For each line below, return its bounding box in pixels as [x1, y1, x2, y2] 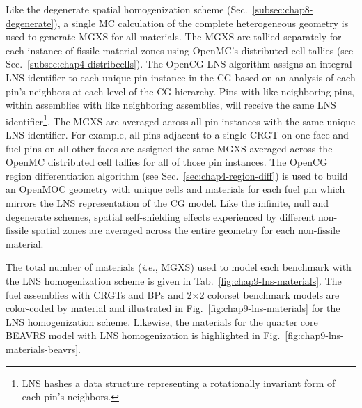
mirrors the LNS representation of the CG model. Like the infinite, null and [6, 195, 329, 210]
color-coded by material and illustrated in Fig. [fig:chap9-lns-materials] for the [6, 301, 340, 315]
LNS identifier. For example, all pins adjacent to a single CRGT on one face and [6, 127, 349, 141]
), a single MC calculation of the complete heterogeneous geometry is [54, 15, 349, 30]
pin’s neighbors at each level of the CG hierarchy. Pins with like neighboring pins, [6, 84, 354, 98]
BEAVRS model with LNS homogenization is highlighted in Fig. [6, 328, 281, 343]
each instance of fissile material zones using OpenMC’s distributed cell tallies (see [6, 42, 354, 57]
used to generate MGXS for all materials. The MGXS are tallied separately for [6, 29, 342, 44]
